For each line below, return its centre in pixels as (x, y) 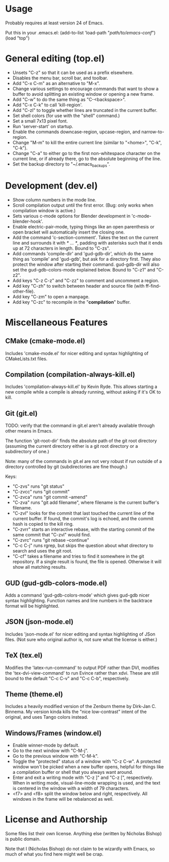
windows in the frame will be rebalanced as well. (63, 799)
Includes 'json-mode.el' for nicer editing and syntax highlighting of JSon (80, 634)
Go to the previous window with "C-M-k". (55, 756)
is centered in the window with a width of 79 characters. (71, 789)
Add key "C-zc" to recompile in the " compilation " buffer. (72, 302)
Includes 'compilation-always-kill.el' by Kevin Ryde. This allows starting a (81, 387)
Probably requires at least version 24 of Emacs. (54, 23)
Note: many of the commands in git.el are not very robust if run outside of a (84, 461)
